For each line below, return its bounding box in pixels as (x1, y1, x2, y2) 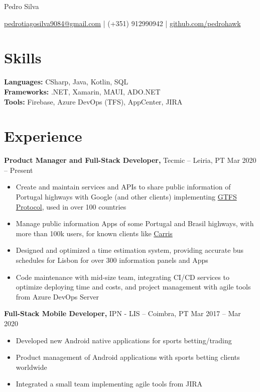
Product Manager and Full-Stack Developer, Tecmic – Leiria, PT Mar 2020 (4, 155, 256, 165)
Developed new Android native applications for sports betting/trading (16, 335, 232, 345)
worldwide (16, 361, 47, 372)
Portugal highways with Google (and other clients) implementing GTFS (16, 191, 237, 202)
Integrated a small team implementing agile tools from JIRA (16, 378, 202, 389)
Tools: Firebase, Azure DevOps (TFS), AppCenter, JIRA (4, 96, 183, 107)
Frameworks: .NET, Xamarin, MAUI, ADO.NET (4, 86, 161, 96)
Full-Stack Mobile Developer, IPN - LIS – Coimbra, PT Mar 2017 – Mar (4, 308, 241, 319)
